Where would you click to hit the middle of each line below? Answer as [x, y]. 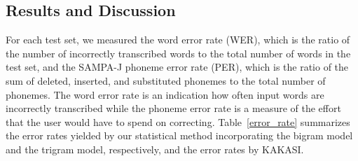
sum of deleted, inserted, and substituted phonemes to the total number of [166, 80]
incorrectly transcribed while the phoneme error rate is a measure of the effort [173, 108]
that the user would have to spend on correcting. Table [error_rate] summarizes [178, 121]
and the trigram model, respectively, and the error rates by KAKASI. [155, 149]
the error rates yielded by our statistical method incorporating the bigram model [179, 135]
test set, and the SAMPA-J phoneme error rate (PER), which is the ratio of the [177, 67]
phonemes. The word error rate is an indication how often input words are [165, 94]
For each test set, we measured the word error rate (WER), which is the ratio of [178, 40]
